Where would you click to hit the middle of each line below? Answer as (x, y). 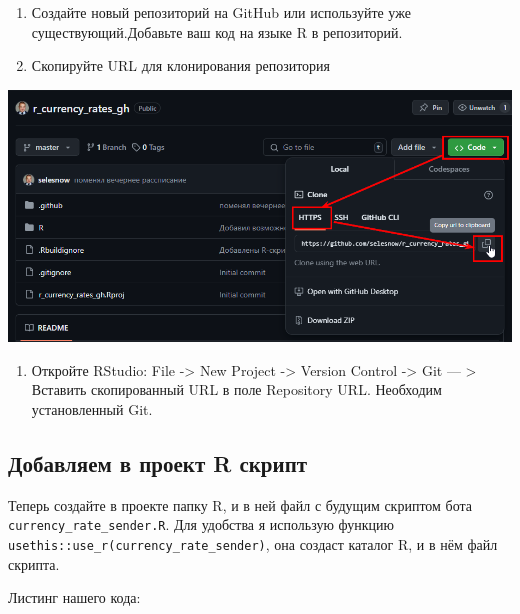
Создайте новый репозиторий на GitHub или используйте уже (221, 12)
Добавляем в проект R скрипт (158, 462)
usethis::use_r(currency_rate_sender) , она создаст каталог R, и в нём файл (253, 543)
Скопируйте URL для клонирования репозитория (181, 65)
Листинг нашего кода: (74, 597)
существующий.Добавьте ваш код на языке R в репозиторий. (217, 31)
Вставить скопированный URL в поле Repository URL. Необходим (236, 389)
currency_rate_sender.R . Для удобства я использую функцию (201, 524)
